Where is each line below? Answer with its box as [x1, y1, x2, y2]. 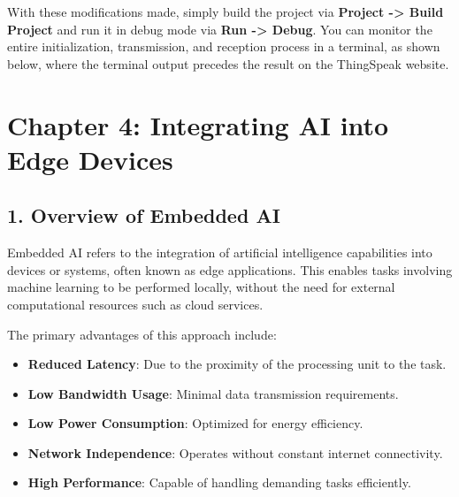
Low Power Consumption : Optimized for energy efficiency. [27, 414, 363, 432]
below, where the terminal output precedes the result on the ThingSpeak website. [7, 54, 449, 73]
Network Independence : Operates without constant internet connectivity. [27, 443, 443, 462]
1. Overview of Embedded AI [7, 202, 280, 229]
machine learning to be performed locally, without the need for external [7, 278, 395, 296]
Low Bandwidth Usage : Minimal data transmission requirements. [27, 384, 399, 402]
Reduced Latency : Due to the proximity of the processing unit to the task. [27, 355, 447, 373]
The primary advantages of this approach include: [7, 325, 277, 343]
